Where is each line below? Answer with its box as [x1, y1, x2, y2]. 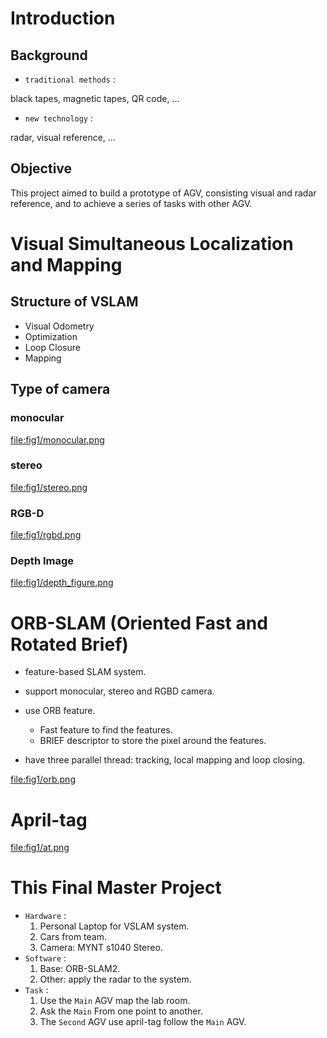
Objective [10, 160, 73, 177]
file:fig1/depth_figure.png [10, 577, 114, 589]
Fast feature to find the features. [39, 724, 173, 736]
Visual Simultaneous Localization [10, 233, 294, 255]
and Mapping [10, 254, 123, 276]
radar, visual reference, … [10, 132, 116, 143]
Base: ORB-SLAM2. [39, 963, 121, 975]
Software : [24, 952, 67, 964]
